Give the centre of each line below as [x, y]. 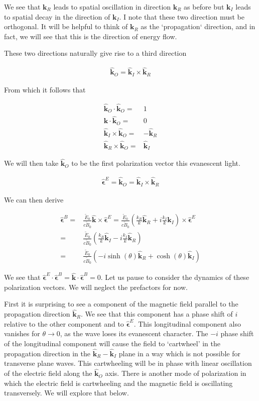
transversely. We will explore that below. [67, 393]
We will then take [31, 163]
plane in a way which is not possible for [179, 353]
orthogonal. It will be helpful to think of [66, 26]
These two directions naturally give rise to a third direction [95, 53]
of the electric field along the [48, 373]
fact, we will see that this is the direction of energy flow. [91, 36]
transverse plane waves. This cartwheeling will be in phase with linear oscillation [128, 363]
